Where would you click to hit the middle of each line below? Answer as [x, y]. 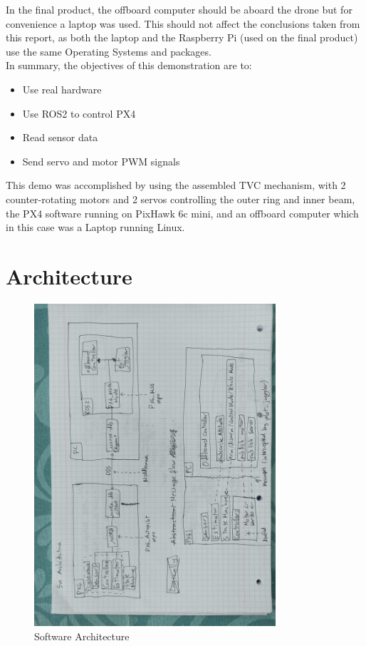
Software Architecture [82, 636]
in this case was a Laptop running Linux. [95, 227]
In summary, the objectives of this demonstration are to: [129, 65]
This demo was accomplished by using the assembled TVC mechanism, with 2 [176, 185]
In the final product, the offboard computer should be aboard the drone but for [179, 9]
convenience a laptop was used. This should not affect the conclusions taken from [183, 23]
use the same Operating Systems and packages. [109, 51]
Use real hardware [62, 89]
